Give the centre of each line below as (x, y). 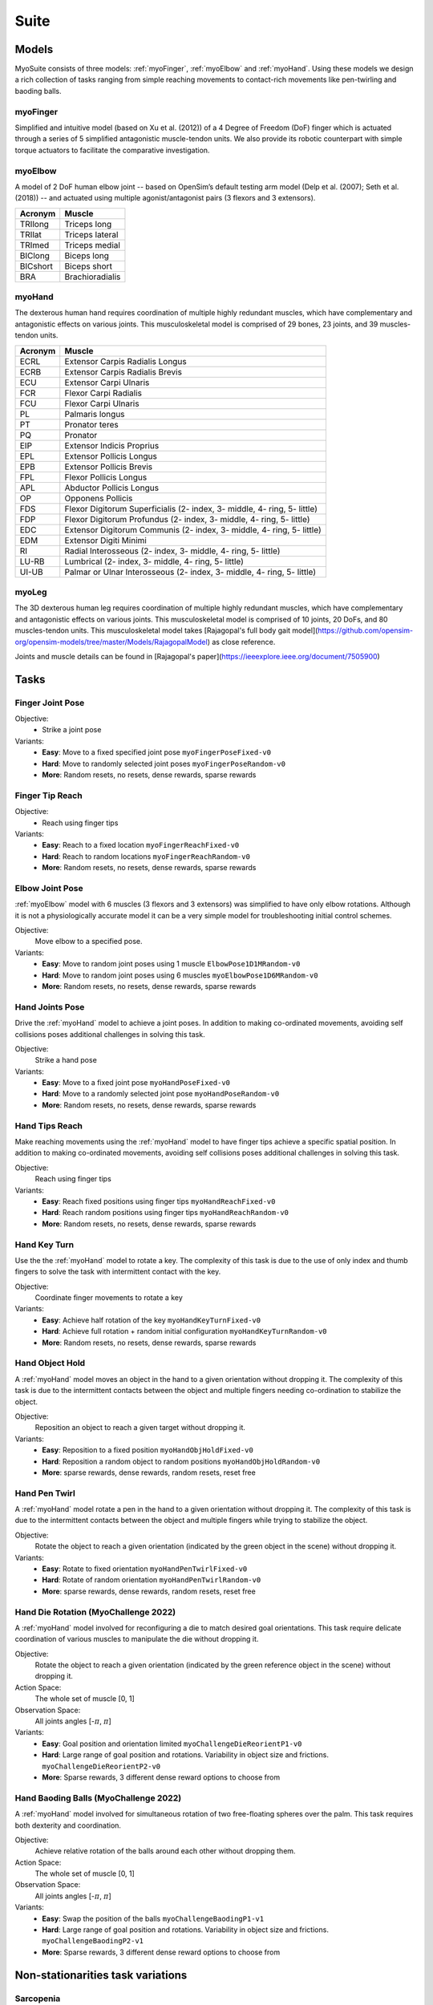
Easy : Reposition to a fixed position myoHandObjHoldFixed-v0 (148, 1450)
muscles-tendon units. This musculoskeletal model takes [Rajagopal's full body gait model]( (166, 630)
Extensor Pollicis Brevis (109, 467)
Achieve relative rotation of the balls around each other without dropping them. (165, 1851)
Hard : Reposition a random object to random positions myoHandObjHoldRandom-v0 (181, 1461)
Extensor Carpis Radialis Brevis (123, 371)
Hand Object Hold (50, 1363)
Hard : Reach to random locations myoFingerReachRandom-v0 (146, 856)
